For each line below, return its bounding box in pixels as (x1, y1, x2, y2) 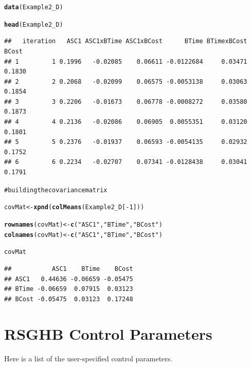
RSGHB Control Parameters (4, 323, 212, 344)
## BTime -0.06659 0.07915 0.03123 (4, 285, 133, 293)
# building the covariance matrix (4, 186, 107, 194)
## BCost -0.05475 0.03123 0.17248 (4, 295, 133, 303)
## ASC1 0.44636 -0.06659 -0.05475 (4, 275, 133, 283)
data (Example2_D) (4, 4, 63, 11)
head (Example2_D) (4, 21, 63, 28)
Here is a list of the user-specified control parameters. (4, 353, 173, 364)
